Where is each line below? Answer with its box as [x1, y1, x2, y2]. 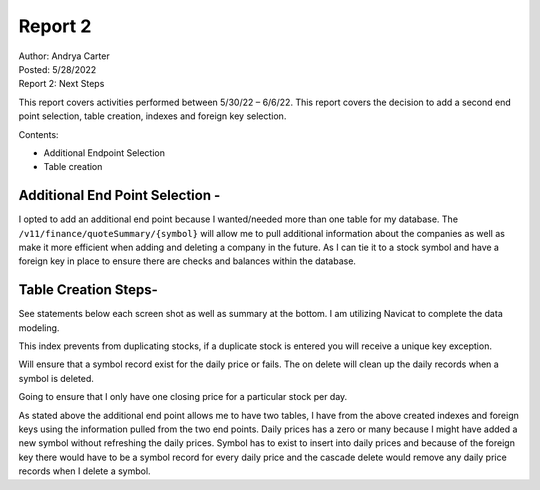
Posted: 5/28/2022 [18, 63, 97, 75]
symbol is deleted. [18, 372, 95, 384]
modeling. [18, 321, 60, 334]
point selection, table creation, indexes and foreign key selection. [18, 110, 287, 122]
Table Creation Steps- [18, 281, 159, 299]
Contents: [18, 128, 59, 140]
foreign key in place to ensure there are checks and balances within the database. [18, 255, 357, 267]
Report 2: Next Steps [18, 78, 105, 90]
